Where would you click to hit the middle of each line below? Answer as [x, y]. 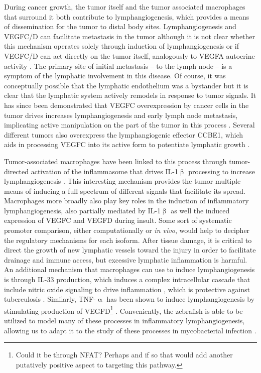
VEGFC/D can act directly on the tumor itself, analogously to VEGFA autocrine [129, 55]
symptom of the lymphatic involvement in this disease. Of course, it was [115, 76]
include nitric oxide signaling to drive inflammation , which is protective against [127, 289]
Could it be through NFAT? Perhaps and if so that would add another [124, 355]
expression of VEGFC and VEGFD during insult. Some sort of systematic [118, 220]
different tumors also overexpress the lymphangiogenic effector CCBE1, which [124, 134]
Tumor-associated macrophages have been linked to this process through [115, 161]
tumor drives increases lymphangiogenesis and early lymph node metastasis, [121, 115]
